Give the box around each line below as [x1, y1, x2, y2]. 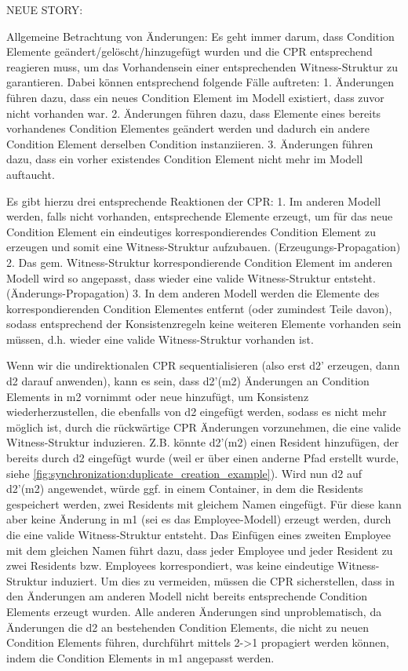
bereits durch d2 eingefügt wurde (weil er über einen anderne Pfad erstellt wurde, [6, 450, 399, 466]
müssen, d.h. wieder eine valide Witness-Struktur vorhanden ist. [6, 330, 314, 347]
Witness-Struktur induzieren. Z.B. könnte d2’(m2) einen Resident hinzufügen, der [6, 434, 399, 450]
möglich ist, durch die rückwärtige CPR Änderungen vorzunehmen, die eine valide [6, 418, 401, 435]
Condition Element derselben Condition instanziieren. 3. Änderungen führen [6, 135, 373, 151]
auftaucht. [6, 166, 55, 182]
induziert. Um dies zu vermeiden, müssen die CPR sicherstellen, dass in [51, 572, 395, 589]
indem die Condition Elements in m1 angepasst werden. [6, 649, 275, 666]
